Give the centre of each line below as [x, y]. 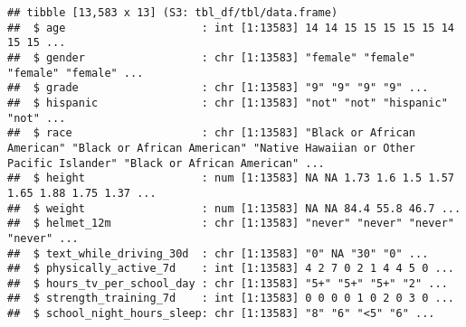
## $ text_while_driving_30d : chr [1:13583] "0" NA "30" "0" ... [218, 253]
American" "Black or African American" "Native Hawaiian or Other [212, 148]
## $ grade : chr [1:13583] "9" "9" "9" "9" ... [218, 88]
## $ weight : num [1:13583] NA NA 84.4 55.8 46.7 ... [234, 208]
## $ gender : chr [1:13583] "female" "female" [212, 57]
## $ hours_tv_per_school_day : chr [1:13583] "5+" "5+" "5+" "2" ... [228, 283]
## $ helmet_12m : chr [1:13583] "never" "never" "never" [231, 224]
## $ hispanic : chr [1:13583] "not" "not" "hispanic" [228, 103]
